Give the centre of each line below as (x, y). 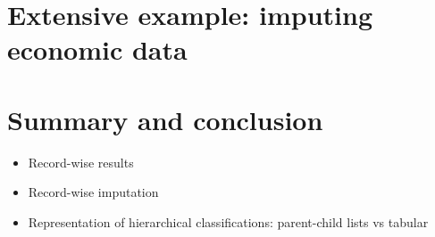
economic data (97, 49)
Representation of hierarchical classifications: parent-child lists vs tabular (228, 221)
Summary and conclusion (165, 119)
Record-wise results (81, 162)
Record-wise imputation (93, 192)
